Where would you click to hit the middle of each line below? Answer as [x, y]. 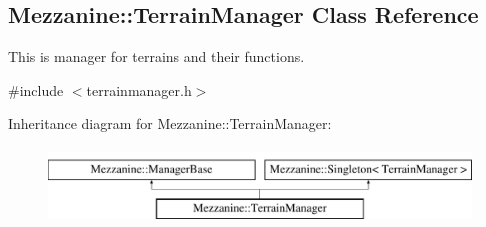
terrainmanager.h [139, 89]
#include [36, 89]
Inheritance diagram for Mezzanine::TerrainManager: [170, 123]
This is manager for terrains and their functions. [156, 56]
